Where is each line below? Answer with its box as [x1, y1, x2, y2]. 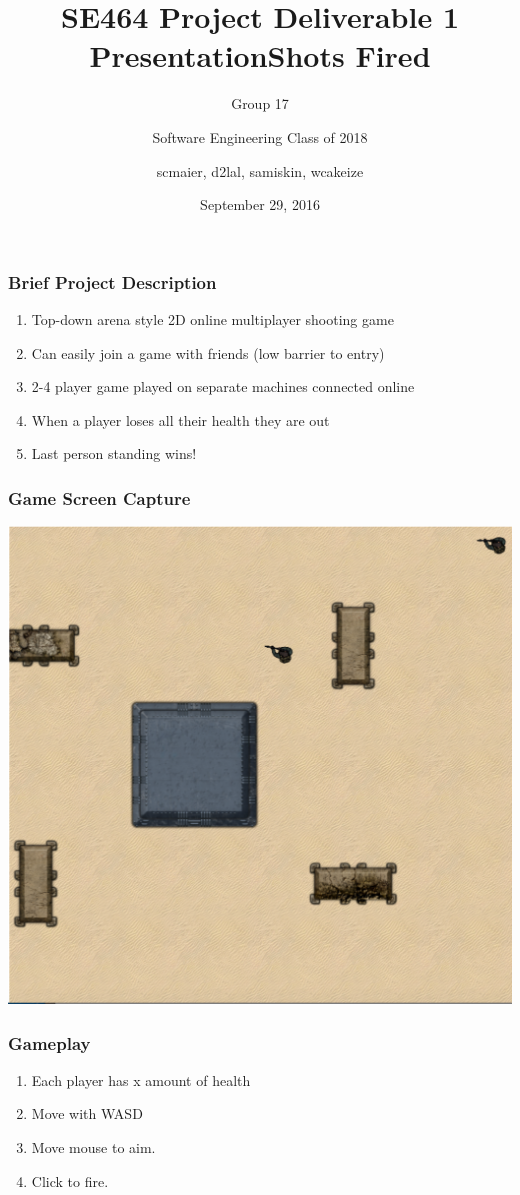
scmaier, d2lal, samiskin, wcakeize [156, 160, 364, 181]
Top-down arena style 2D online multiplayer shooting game [31, 308, 394, 329]
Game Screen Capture [8, 485, 191, 510]
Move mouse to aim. [31, 1137, 156, 1158]
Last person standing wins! [31, 443, 197, 464]
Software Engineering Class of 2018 [152, 126, 368, 147]
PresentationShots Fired [89, 35, 431, 76]
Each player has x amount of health [31, 1069, 251, 1090]
